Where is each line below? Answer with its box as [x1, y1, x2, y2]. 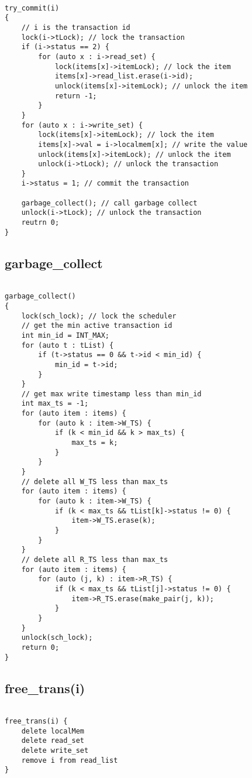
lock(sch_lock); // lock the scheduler [21, 311, 177, 320]
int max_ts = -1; [21, 399, 89, 408]
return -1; [54, 91, 97, 100]
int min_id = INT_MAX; [21, 331, 109, 340]
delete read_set [21, 736, 85, 745]
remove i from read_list [21, 756, 118, 765]
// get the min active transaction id [21, 321, 172, 330]
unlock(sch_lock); [21, 633, 93, 642]
